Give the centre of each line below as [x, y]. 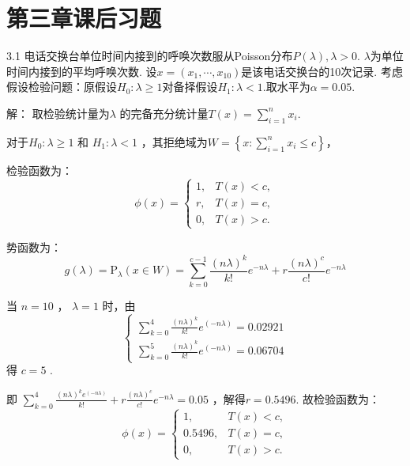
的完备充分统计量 [164, 113]
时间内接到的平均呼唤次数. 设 [82, 71]
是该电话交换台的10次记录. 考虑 [322, 71]
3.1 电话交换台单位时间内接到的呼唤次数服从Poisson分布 [150, 56]
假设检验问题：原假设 [62, 87]
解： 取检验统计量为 [58, 113]
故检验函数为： [342, 398]
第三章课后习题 [84, 18]
